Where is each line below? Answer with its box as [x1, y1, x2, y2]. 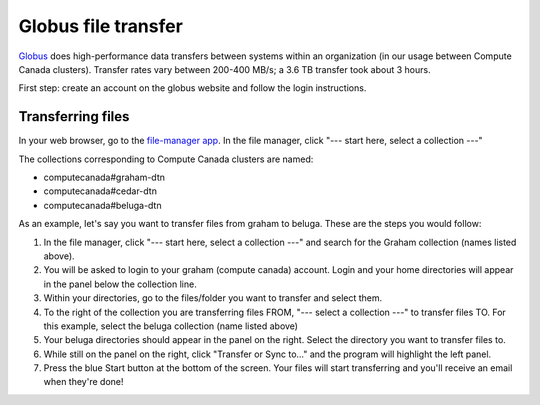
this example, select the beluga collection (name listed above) [43, 320, 299, 332]
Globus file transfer [18, 15, 184, 37]
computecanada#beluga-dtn [43, 199, 162, 211]
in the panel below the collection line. [43, 278, 197, 290]
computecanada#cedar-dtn [43, 185, 157, 197]
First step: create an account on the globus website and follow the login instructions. [18, 82, 367, 94]
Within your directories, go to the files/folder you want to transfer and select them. [43, 292, 383, 304]
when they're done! [43, 376, 124, 388]
